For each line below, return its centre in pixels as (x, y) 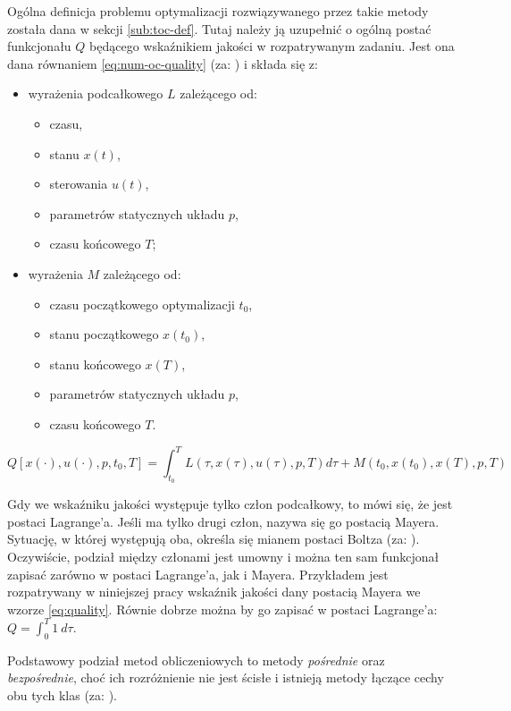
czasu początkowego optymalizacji (142, 304)
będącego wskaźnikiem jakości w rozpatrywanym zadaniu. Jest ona (272, 46)
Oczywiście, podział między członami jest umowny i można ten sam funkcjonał (223, 556)
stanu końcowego (95, 364)
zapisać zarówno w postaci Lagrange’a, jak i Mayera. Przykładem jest (198, 574)
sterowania (79, 184)
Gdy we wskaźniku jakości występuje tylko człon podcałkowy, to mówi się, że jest (230, 504)
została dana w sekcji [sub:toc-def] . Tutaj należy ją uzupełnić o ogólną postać (219, 28)
